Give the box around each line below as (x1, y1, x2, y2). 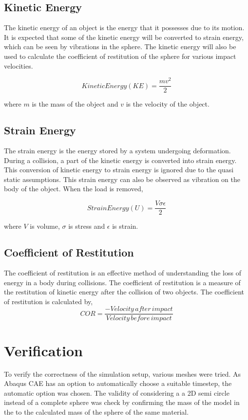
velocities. (4, 60, 33, 71)
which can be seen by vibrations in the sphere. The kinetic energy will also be (4, 41, 236, 52)
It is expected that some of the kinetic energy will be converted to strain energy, (4, 32, 244, 42)
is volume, (30, 221, 60, 231)
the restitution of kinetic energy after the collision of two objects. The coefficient (4, 287, 245, 297)
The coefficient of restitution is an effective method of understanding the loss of (4, 267, 241, 277)
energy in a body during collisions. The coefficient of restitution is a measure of (4, 277, 241, 287)
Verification (4, 340, 83, 360)
